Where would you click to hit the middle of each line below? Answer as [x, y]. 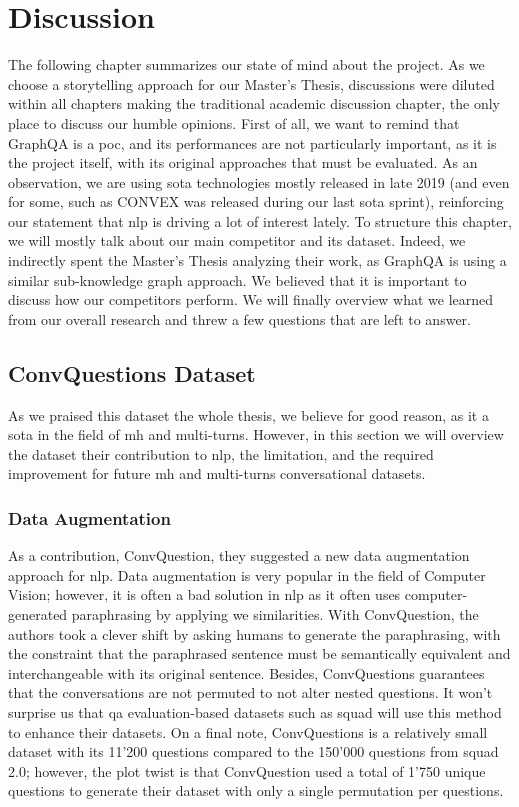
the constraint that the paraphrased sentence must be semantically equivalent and [259, 653]
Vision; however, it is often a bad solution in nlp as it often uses [204, 594]
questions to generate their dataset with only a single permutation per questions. [256, 790]
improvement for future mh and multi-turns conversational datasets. [217, 473]
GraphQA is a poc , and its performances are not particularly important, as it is [252, 142]
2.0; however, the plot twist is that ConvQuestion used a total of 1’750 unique [247, 770]
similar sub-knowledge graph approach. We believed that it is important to [237, 279]
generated [38, 614]
